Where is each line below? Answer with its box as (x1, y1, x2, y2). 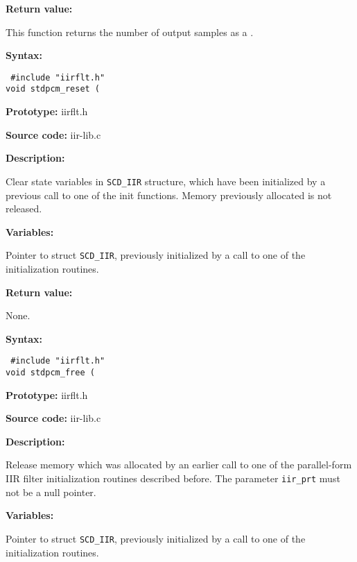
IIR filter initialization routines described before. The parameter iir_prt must (6, 471, 340, 486)
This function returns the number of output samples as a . (6, 24, 254, 39)
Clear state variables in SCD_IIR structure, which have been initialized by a (6, 173, 326, 188)
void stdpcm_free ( (6, 368, 95, 377)
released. (6, 201, 42, 216)
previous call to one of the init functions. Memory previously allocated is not (6, 187, 332, 202)
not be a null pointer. (6, 484, 96, 499)
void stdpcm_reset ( (6, 84, 101, 94)
